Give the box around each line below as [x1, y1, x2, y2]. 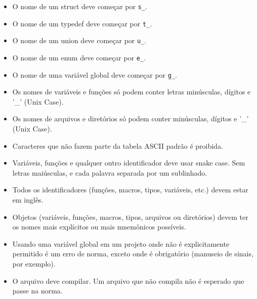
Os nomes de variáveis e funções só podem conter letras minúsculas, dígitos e [12, 86, 251, 97]
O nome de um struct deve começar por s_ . [12, 1, 147, 11]
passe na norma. [12, 285, 63, 296]
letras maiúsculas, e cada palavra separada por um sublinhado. [12, 167, 207, 178]
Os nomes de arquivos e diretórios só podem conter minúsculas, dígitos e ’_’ [12, 113, 249, 124]
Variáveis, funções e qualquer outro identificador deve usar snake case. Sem [12, 157, 245, 168]
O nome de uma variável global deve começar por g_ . [12, 69, 177, 80]
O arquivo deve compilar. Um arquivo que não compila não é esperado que [12, 275, 244, 286]
